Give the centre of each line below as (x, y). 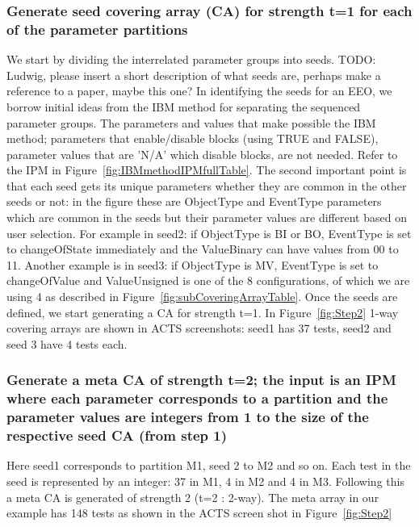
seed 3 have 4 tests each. (67, 343)
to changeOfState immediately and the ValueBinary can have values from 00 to (203, 249)
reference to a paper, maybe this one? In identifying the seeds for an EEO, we (199, 91)
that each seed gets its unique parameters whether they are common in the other (207, 185)
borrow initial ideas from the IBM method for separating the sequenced (184, 106)
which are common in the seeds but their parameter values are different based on (207, 217)
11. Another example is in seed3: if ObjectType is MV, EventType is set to (193, 264)
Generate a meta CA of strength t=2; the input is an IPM (201, 380)
